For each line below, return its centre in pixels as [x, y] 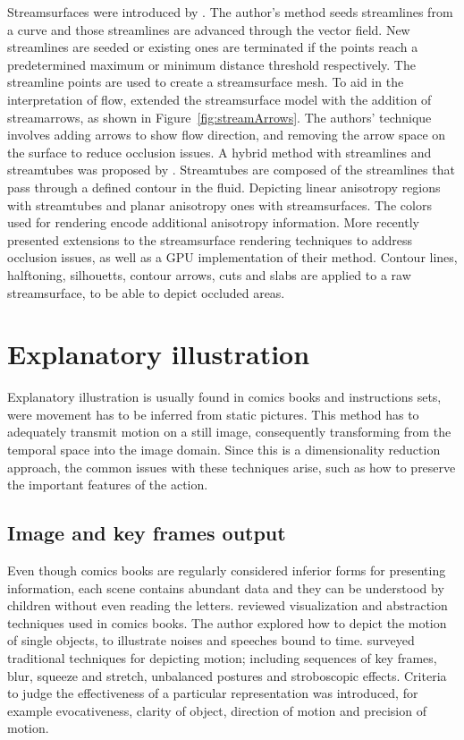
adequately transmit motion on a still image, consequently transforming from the [229, 432]
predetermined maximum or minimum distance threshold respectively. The [211, 64]
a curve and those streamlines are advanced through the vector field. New [209, 29]
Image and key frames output [147, 533]
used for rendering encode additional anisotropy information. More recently [213, 222]
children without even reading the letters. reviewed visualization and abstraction [228, 605]
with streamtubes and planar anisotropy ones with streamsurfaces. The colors [219, 204]
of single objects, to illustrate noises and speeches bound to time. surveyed [211, 640]
